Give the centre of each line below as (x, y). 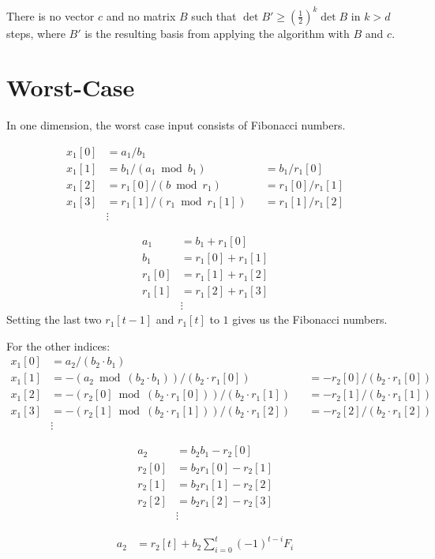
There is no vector (51, 15)
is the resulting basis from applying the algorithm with (217, 33)
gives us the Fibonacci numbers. (310, 319)
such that (214, 15)
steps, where (36, 33)
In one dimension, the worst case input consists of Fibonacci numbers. (176, 125)
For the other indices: (58, 345)
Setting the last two (54, 319)
